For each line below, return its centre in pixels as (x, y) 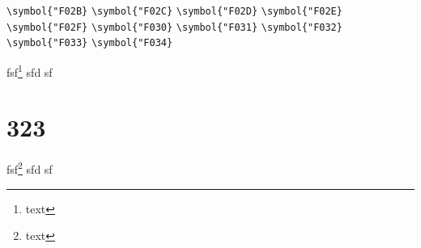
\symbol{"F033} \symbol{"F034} (90, 43)
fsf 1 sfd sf (30, 70)
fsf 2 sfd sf (30, 168)
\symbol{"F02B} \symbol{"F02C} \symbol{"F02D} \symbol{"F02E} (174, 11)
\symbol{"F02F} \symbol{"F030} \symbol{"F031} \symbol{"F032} (174, 27)
